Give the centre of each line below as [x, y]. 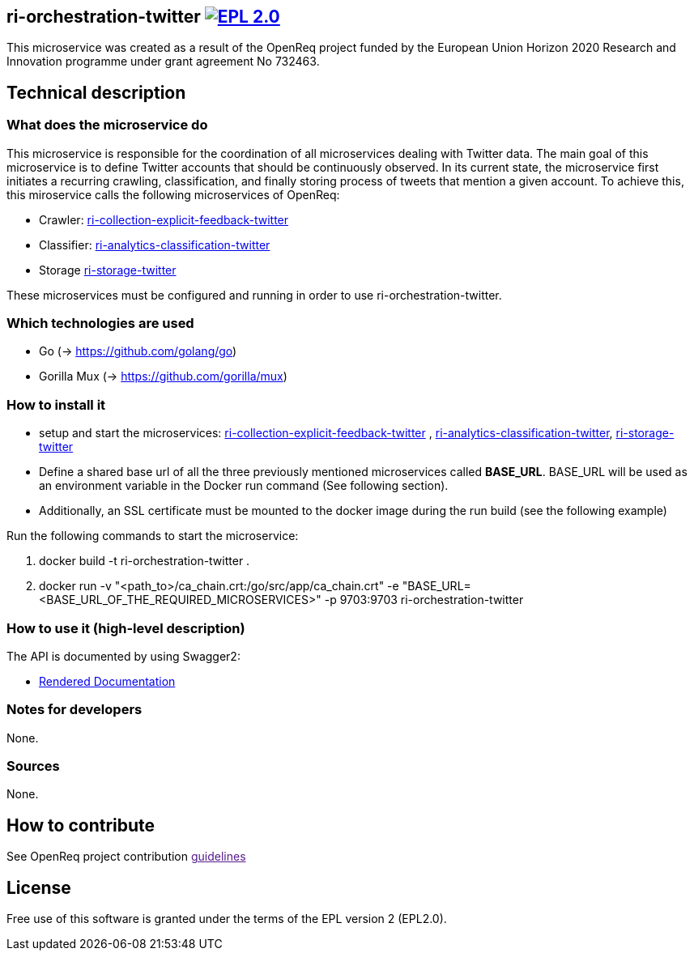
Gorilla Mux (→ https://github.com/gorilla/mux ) [163, 376]
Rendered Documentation [107, 681]
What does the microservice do [107, 125]
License [39, 887]
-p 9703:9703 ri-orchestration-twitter [424, 600]
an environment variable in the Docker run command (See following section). [244, 486]
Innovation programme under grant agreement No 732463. [163, 62]
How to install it [56, 404]
